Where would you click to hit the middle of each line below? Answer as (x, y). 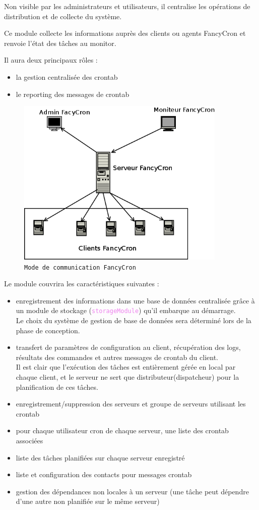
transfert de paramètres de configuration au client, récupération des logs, (128, 347)
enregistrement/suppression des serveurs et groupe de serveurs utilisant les (131, 404)
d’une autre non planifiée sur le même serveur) (88, 501)
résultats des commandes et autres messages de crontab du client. (117, 357)
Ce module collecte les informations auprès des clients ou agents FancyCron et (125, 33)
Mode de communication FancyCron (80, 267)
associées (29, 440)
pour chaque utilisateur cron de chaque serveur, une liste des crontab (122, 430)
